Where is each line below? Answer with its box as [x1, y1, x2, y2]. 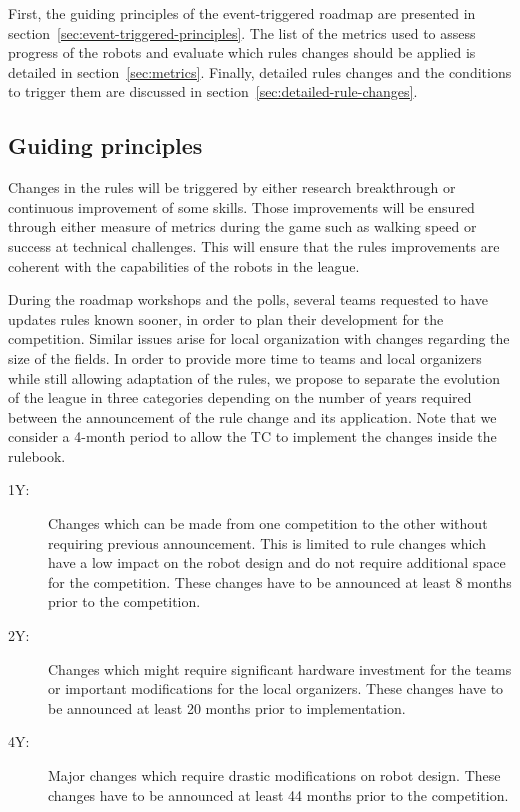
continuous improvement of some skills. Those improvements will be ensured [8, 196, 475, 217]
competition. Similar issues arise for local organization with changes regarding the [8, 328, 510, 349]
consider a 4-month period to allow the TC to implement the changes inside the [8, 426, 497, 447]
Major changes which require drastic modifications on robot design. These [48, 765, 501, 786]
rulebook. [8, 445, 66, 466]
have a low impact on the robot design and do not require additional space [48, 552, 506, 573]
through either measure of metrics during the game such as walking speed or [8, 216, 477, 237]
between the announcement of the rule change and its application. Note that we [8, 406, 497, 427]
